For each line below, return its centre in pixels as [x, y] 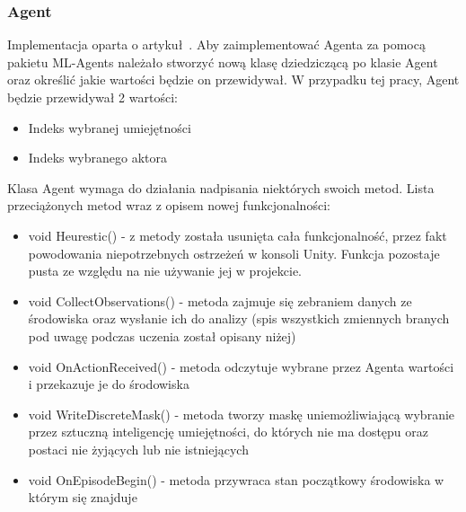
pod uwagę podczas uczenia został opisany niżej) [162, 335]
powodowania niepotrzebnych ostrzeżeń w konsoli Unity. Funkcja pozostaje [234, 253]
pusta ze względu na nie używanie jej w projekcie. [165, 271]
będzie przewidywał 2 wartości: [92, 97]
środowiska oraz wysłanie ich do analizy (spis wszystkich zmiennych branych [239, 318]
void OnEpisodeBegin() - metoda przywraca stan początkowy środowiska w [236, 479]
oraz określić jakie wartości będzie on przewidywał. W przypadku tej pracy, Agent [233, 79]
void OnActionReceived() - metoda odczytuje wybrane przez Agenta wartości [241, 366]
